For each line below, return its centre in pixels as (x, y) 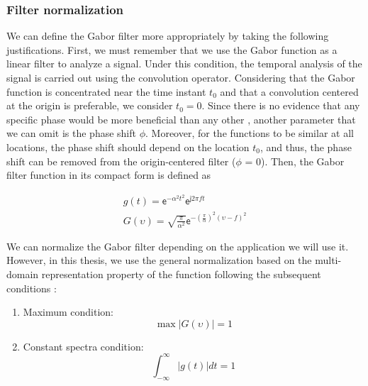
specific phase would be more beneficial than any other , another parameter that (181, 119)
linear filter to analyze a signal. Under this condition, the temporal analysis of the (184, 64)
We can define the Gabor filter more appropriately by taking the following (168, 36)
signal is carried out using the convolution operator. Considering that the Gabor (181, 77)
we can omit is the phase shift (71, 133)
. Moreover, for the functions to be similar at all (250, 133)
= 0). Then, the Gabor (295, 161)
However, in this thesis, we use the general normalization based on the (159, 260)
